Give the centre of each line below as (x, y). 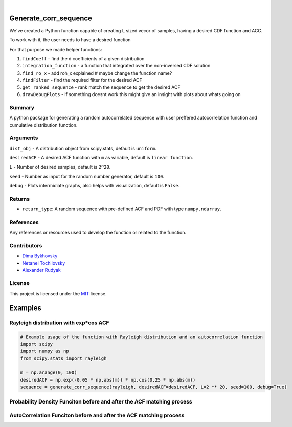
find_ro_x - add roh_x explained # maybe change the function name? (97, 73)
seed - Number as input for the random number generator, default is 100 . (87, 176)
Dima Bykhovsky (40, 256)
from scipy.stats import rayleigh (63, 358)
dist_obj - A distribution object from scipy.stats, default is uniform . (83, 148)
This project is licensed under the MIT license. (58, 293)
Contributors (26, 246)
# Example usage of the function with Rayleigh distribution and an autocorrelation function (142, 337)
